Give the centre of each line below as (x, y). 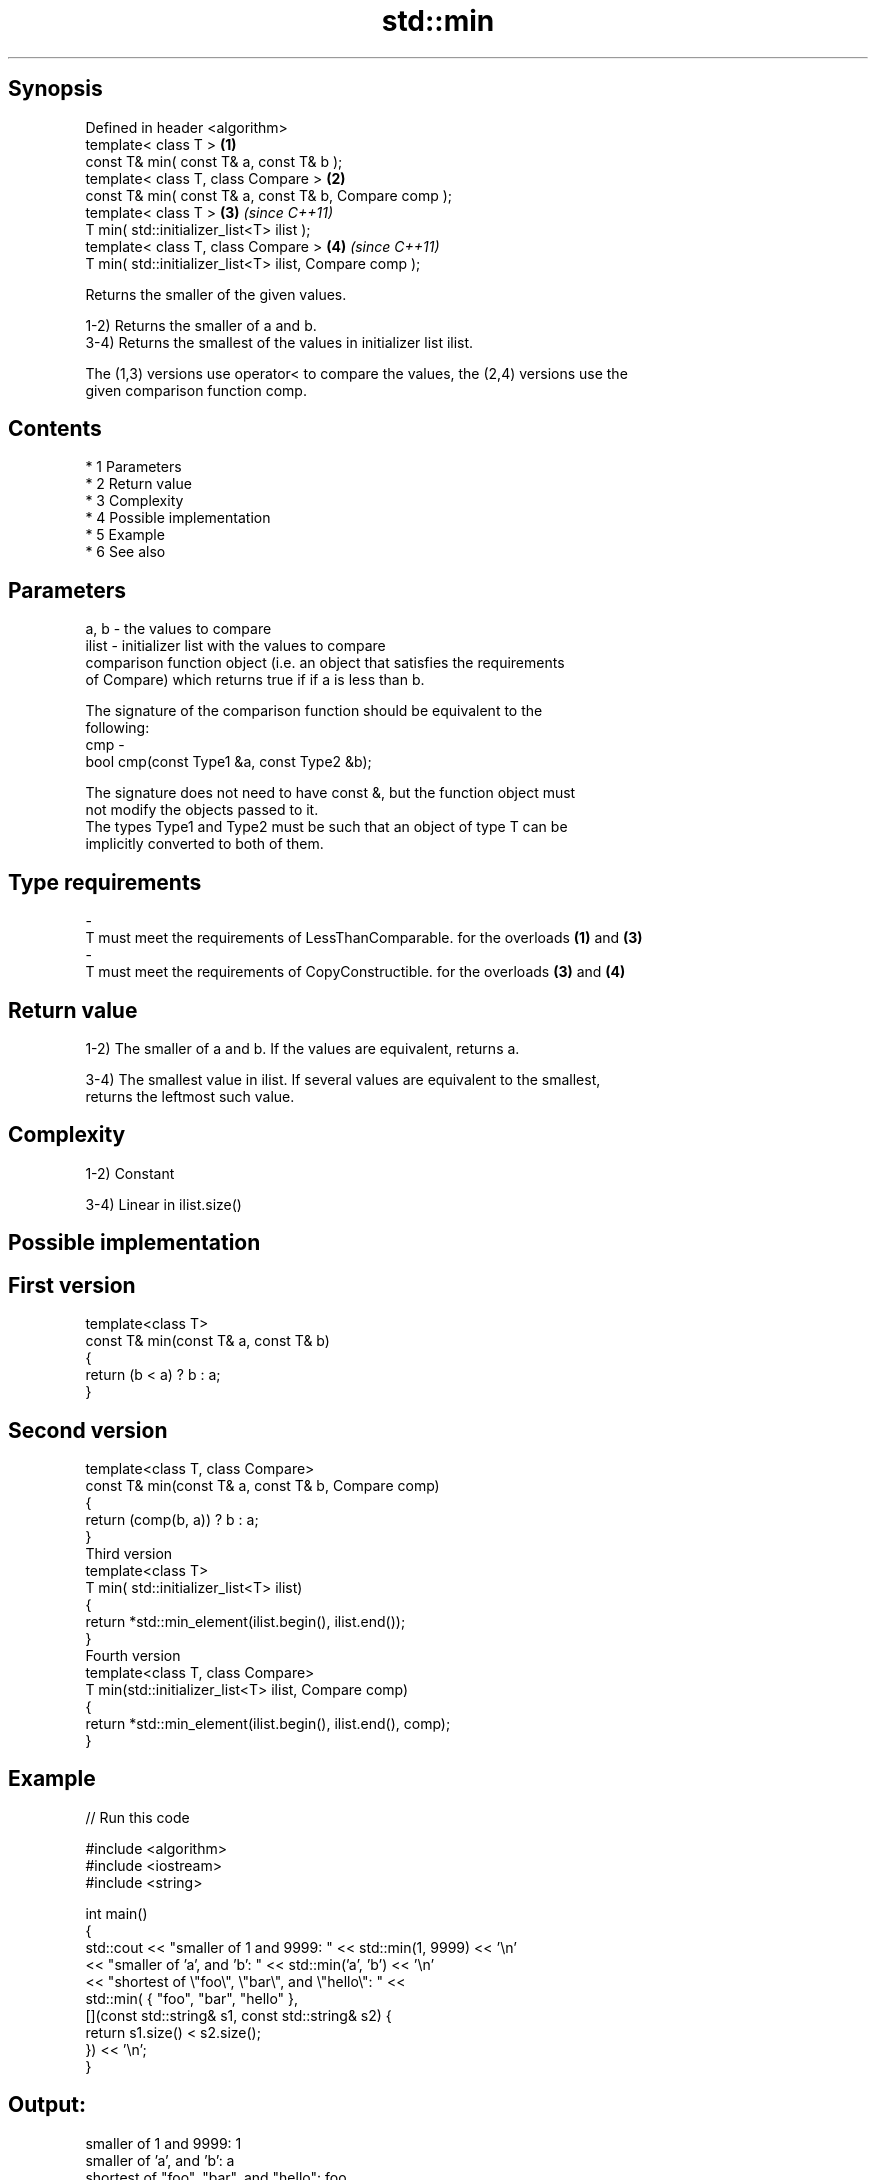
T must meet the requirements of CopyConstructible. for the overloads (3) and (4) (355, 972)
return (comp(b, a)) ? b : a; (172, 1519)
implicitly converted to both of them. (204, 844)
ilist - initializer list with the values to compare (235, 646)
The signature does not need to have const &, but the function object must (330, 793)
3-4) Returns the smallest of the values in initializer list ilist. (279, 342)
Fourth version (133, 1655)
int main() (116, 1913)
